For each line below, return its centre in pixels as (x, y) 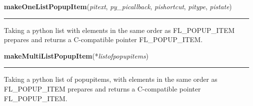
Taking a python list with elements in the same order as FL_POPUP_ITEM (119, 30)
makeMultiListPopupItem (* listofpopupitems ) (76, 55)
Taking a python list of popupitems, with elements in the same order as (111, 79)
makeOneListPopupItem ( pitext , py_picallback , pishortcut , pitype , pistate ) (118, 6)
